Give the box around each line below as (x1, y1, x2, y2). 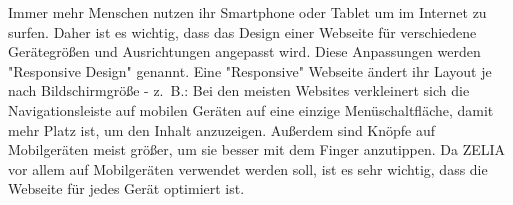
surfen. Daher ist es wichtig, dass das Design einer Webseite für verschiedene (8, 21, 477, 42)
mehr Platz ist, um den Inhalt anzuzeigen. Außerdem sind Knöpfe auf (8, 119, 436, 140)
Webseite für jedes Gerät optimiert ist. (8, 178, 245, 199)
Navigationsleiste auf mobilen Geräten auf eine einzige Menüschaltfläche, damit (8, 99, 494, 120)
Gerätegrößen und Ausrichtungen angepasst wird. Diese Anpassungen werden (8, 41, 481, 62)
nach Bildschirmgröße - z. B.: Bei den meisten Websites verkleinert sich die (8, 80, 470, 101)
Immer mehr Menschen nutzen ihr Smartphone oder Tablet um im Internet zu (8, 2, 487, 22)
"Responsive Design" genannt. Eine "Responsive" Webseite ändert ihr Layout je (8, 60, 492, 81)
